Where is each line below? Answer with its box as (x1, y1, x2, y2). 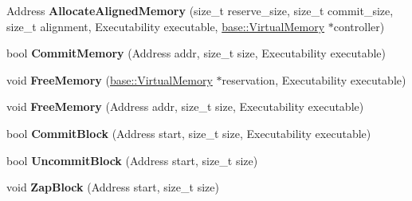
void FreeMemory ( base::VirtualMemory (6, 71, 213, 88)
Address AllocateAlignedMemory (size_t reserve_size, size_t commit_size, (6, 2, 394, 18)
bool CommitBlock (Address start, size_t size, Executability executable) (6, 124, 371, 141)
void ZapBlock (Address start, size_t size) (6, 179, 219, 195)
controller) (333, 18, 385, 34)
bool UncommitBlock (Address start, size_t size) (6, 152, 258, 168)
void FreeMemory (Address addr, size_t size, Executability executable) (6, 98, 364, 115)
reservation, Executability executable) (222, 71, 406, 88)
